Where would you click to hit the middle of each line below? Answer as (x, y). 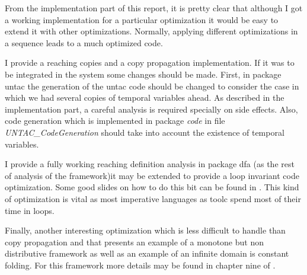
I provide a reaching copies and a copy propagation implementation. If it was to (150, 63)
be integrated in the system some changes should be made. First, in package (143, 74)
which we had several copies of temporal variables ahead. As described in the (145, 97)
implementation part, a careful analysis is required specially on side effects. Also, (151, 109)
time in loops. (30, 210)
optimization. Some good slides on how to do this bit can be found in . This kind (152, 187)
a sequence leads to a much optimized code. (84, 42)
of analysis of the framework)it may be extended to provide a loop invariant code (152, 175)
